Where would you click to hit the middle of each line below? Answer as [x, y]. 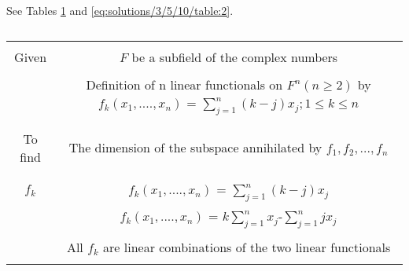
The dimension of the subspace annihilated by [195, 148]
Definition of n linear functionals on [184, 84]
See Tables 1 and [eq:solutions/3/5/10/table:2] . [120, 10]
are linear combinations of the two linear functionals [247, 247]
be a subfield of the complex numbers [235, 57]
